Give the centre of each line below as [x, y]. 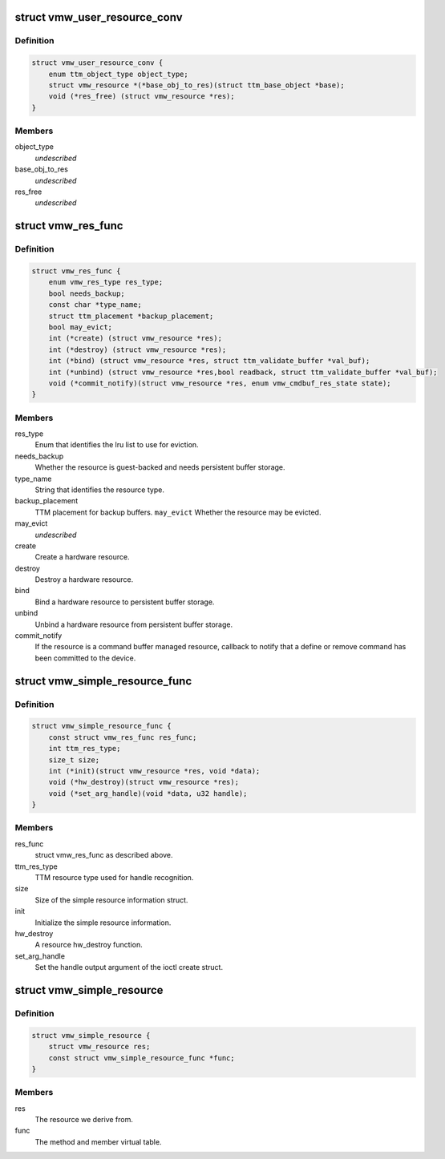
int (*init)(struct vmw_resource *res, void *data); [154, 771]
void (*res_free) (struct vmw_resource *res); [142, 97]
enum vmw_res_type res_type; [106, 282]
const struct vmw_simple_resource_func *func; [142, 1058]
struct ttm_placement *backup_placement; [131, 316]
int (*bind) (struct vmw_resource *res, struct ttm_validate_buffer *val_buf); [209, 361]
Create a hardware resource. [82, 557]
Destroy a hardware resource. [84, 579]
